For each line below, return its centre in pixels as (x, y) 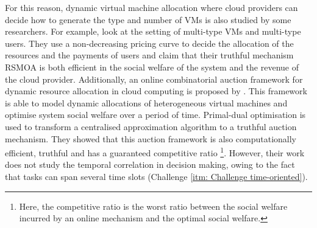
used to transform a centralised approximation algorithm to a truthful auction (151, 126)
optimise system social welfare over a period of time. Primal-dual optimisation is (155, 115)
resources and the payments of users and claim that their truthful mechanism (149, 55)
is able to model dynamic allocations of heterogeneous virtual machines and (146, 102)
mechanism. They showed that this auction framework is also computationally (151, 138)
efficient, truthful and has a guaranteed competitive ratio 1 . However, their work (155, 152)
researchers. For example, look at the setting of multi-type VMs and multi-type (153, 31)
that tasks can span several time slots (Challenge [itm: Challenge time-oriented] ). (156, 176)
